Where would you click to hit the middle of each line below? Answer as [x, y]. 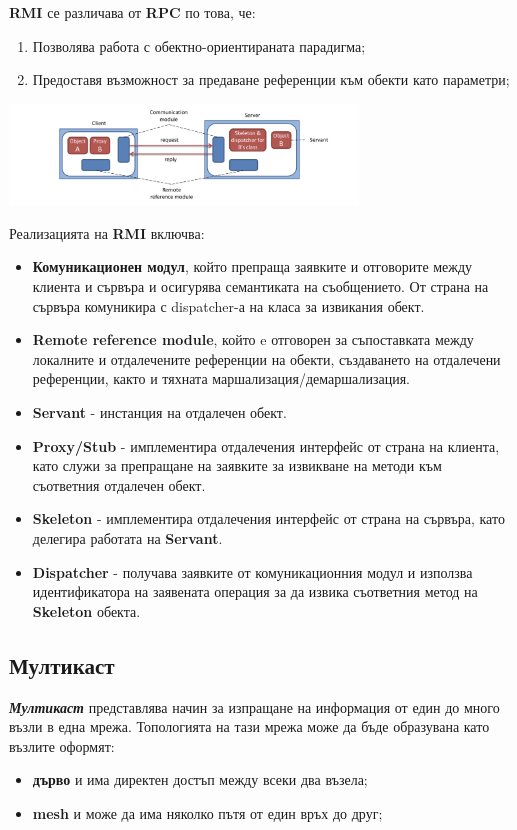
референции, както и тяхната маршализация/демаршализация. [221, 378]
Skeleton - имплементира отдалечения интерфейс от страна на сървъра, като [268, 518]
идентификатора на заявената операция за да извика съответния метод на [255, 591]
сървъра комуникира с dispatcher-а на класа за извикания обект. [228, 305]
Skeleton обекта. [86, 610]
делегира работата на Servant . [127, 538]
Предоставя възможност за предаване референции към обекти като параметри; [271, 79]
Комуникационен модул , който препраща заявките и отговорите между [252, 266]
